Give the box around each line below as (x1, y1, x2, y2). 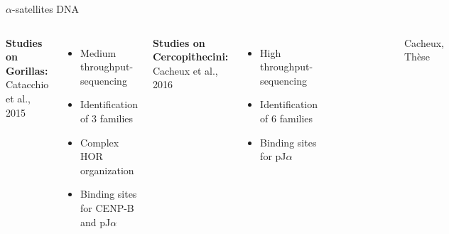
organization (80, 162, 134, 177)
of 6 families (260, 110, 313, 125)
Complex (80, 134, 119, 149)
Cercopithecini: (152, 49, 229, 64)
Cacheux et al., (152, 63, 218, 78)
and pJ (80, 214, 111, 229)
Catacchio (6, 77, 49, 92)
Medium (80, 45, 117, 60)
